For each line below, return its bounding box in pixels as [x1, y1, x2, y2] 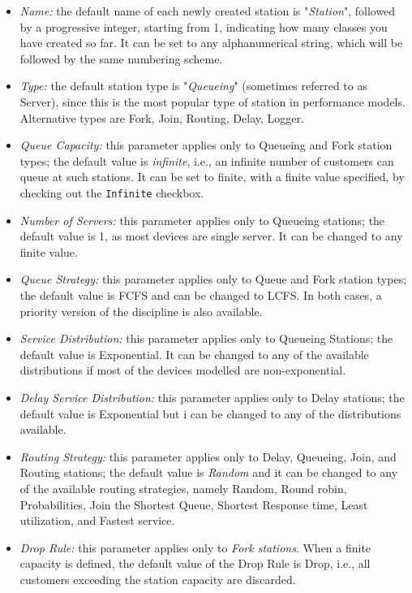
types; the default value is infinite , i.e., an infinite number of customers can [19, 152, 394, 169]
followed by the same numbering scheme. [19, 50, 223, 67]
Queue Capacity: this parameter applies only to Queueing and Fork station [19, 136, 393, 154]
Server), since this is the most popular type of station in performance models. [19, 93, 406, 110]
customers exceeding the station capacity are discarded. [19, 570, 296, 587]
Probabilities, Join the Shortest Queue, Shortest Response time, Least [19, 496, 368, 513]
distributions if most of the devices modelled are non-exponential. [19, 361, 346, 379]
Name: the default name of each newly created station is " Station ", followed [19, 2, 396, 19]
